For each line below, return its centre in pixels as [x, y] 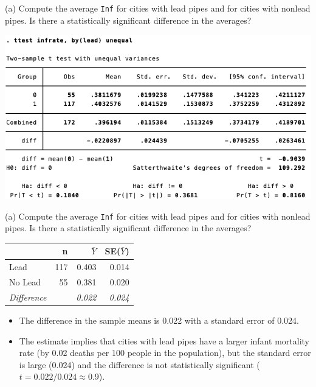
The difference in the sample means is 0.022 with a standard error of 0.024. [159, 320]
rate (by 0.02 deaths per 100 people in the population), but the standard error [165, 353]
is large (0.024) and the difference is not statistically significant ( [139, 364]
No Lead [25, 282]
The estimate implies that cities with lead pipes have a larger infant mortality [164, 340]
